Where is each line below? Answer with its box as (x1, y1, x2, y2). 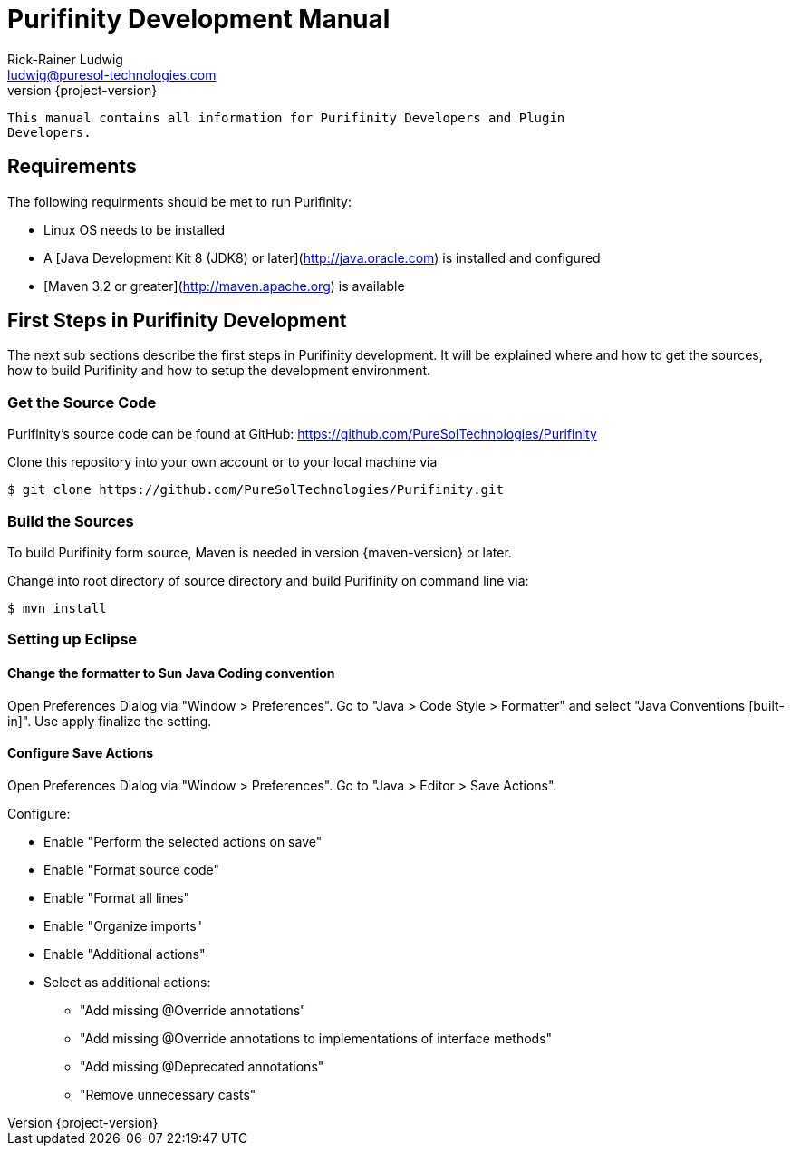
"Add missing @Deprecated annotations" (80, 1058, 324, 1074)
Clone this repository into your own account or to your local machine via (7, 454, 438, 470)
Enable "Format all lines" (43, 889, 190, 906)
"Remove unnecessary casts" (80, 1086, 256, 1102)
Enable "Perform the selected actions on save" (43, 833, 323, 849)
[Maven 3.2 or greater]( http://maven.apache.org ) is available (43, 277, 405, 294)
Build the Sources (7, 511, 134, 530)
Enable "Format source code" (43, 861, 220, 877)
